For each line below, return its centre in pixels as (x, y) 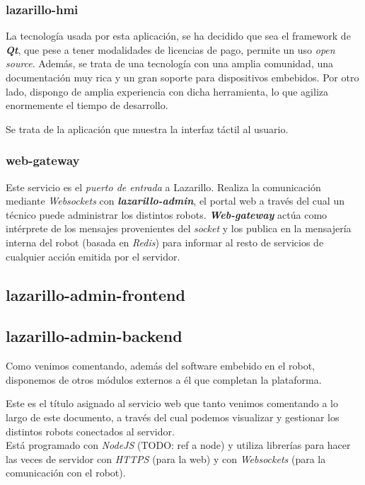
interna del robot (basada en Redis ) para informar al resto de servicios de (165, 242)
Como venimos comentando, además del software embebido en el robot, (160, 366)
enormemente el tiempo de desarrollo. (87, 105)
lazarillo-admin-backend (94, 336)
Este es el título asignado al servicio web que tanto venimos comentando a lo (172, 403)
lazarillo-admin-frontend (95, 294)
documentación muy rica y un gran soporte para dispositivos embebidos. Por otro (182, 77)
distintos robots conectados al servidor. (90, 431)
